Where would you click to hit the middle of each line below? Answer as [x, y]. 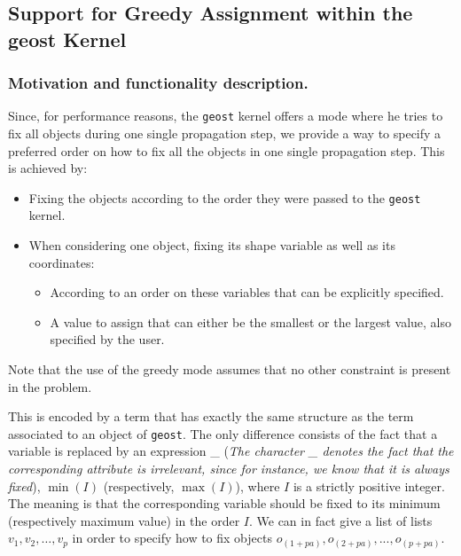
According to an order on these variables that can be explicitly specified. [247, 292]
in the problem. [50, 386]
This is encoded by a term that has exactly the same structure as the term [211, 416]
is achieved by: [48, 168]
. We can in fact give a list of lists [340, 520]
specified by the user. [107, 339]
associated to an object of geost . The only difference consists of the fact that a [223, 433]
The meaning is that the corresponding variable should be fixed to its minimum [224, 503]
